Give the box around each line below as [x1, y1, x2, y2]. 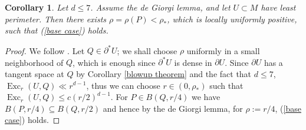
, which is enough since [73, 56, 156, 68]
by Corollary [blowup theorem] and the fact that [76, 67, 252, 79]
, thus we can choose [86, 79, 160, 91]
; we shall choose [117, 44, 177, 56]
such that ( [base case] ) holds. [5, 24, 108, 36]
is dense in [174, 56, 212, 68]
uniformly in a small [186, 44, 260, 56]
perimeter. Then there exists [5, 12, 107, 25]
